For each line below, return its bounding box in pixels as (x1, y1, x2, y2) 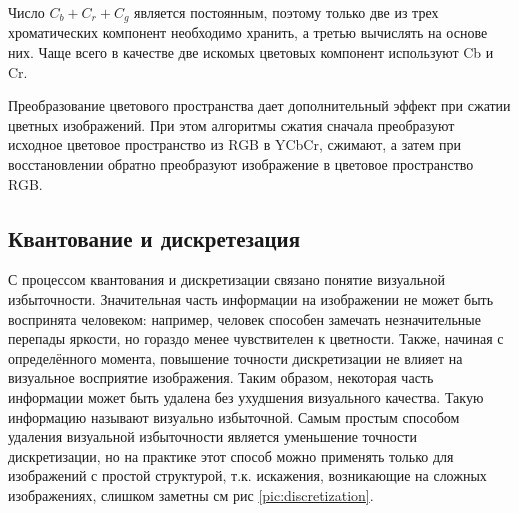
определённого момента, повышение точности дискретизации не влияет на (8, 347, 463, 368)
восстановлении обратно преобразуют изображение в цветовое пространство (8, 154, 474, 175)
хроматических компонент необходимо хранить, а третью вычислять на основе (8, 22, 488, 43)
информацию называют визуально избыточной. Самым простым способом (8, 406, 460, 427)
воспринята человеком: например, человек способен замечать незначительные (8, 308, 481, 329)
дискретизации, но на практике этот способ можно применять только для (8, 445, 454, 466)
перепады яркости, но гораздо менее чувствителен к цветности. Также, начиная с (8, 328, 504, 349)
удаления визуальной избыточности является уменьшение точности (8, 426, 417, 447)
